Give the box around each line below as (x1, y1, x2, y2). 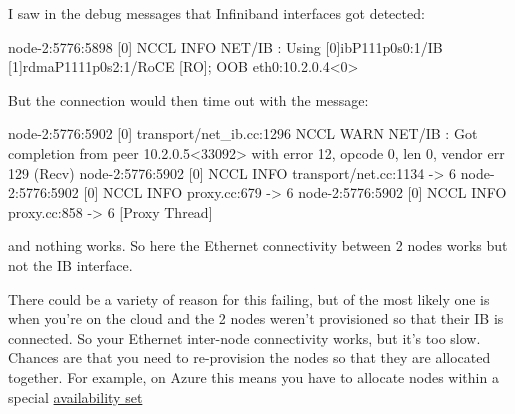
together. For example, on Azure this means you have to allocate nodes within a (8, 366, 499, 387)
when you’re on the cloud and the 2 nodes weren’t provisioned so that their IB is (8, 308, 504, 329)
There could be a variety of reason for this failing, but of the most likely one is (8, 288, 490, 309)
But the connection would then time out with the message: (8, 89, 369, 110)
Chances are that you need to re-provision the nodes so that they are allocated (8, 347, 491, 368)
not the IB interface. (8, 254, 133, 275)
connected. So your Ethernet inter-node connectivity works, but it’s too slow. (8, 327, 481, 348)
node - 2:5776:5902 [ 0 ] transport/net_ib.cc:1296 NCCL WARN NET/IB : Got (8, 123, 478, 144)
